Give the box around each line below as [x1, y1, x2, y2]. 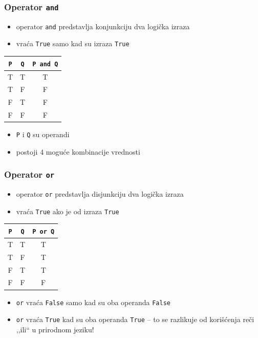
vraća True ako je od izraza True [16, 205, 119, 216]
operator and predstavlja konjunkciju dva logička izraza [16, 21, 190, 31]
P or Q [32, 228, 55, 235]
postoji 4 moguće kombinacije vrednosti [16, 146, 140, 157]
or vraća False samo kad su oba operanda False [16, 296, 170, 307]
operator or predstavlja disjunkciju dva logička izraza [16, 189, 184, 199]
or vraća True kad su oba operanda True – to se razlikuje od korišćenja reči [16, 314, 254, 325]
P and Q [32, 60, 58, 68]
